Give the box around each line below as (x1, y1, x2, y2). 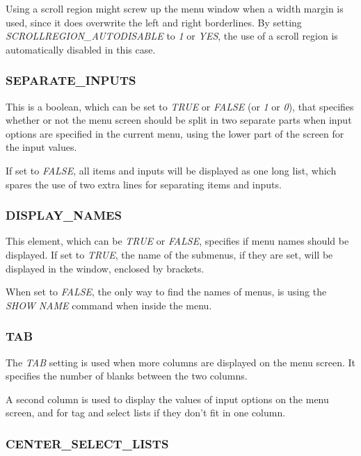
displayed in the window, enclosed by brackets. (6, 261, 204, 275)
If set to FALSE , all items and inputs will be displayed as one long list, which (6, 163, 337, 177)
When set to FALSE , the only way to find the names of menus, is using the (6, 284, 327, 299)
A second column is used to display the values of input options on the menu (6, 391, 329, 406)
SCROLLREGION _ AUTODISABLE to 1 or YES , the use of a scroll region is (6, 28, 338, 43)
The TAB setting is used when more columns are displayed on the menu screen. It (6, 355, 356, 369)
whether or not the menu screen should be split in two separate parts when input (6, 113, 352, 127)
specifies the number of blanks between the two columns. (6, 368, 248, 383)
